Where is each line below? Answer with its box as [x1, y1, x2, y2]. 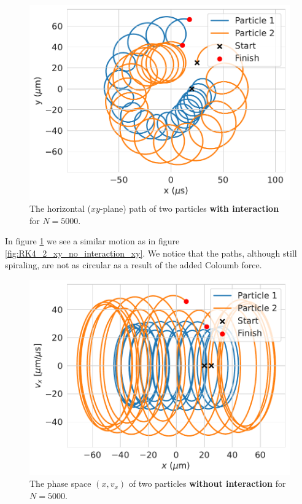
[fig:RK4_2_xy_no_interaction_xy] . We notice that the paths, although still [5, 246, 297, 259]
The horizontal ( [29, 202, 91, 215]
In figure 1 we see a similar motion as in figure [5, 235, 180, 247]
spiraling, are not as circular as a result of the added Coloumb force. [5, 258, 262, 271]
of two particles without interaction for [128, 477, 286, 490]
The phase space [29, 477, 91, 490]
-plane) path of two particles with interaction [99, 202, 279, 215]
